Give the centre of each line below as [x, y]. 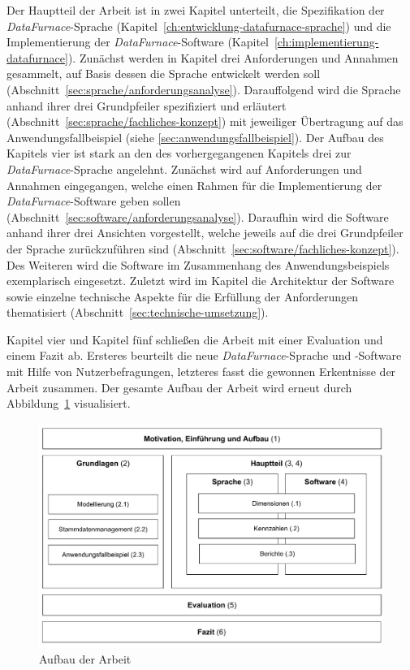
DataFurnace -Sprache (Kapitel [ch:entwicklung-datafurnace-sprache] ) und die [199, 26]
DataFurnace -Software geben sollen [94, 201]
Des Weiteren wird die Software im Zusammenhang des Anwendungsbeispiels [198, 264]
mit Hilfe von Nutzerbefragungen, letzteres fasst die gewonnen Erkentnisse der [201, 372]
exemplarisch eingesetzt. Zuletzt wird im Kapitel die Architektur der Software [201, 281]
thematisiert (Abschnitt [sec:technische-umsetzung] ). [138, 312]
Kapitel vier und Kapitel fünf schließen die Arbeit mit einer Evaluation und [195, 339]
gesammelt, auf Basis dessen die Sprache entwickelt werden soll [164, 73]
